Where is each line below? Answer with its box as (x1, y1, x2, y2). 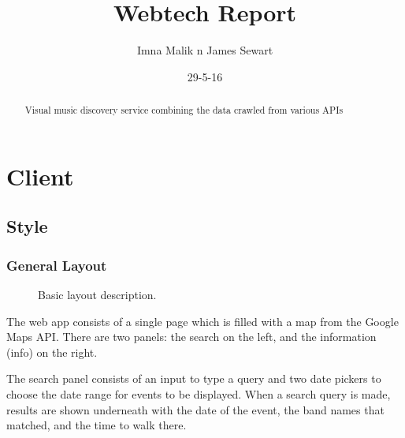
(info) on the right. (6, 343, 98, 360)
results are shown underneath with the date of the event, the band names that (6, 401, 385, 417)
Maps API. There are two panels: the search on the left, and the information (6, 328, 377, 345)
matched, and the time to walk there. (6, 417, 187, 433)
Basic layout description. (38, 286, 157, 302)
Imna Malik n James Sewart (136, 42, 273, 58)
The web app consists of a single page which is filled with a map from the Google (6, 313, 399, 329)
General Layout (6, 255, 107, 275)
